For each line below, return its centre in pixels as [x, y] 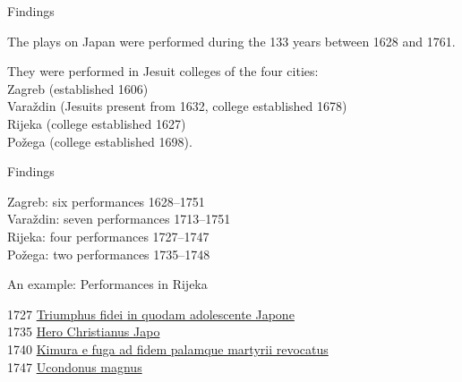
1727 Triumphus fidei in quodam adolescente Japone [151, 314]
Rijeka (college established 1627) [97, 123]
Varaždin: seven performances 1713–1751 [119, 219]
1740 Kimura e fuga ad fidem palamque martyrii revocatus [168, 348]
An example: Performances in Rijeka [107, 284]
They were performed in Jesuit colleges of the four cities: [163, 71]
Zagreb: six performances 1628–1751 [106, 201]
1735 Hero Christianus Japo [84, 331]
